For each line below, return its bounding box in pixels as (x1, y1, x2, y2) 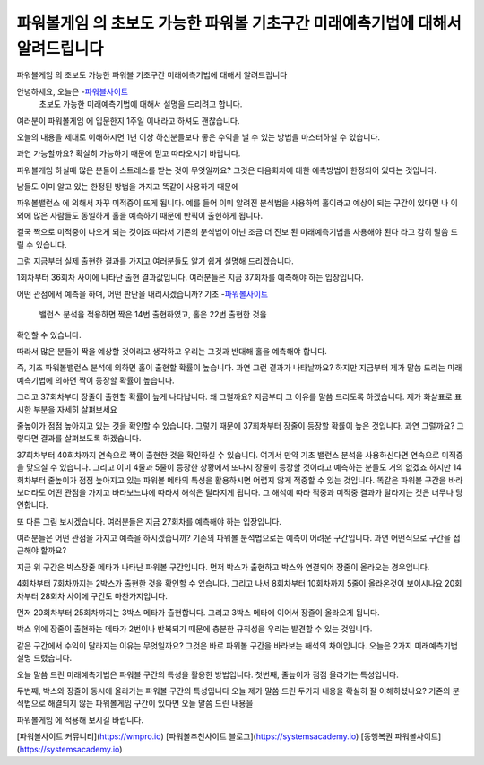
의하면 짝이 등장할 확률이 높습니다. (55, 375, 175, 386)
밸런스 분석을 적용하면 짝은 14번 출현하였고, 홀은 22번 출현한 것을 (39, 309, 268, 320)
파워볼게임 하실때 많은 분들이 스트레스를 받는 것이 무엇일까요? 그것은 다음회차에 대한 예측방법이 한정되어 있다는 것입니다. (16, 164, 436, 175)
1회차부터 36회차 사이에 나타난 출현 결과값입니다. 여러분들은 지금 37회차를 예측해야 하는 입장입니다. (16, 272, 365, 283)
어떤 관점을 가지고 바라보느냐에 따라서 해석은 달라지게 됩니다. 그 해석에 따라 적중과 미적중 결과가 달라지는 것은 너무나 (48, 487, 454, 498)
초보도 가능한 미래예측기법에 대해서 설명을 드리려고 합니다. (39, 99, 243, 109)
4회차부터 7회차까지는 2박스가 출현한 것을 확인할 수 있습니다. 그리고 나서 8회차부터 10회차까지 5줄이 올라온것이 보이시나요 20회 (16, 578, 462, 589)
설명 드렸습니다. (16, 653, 73, 664)
